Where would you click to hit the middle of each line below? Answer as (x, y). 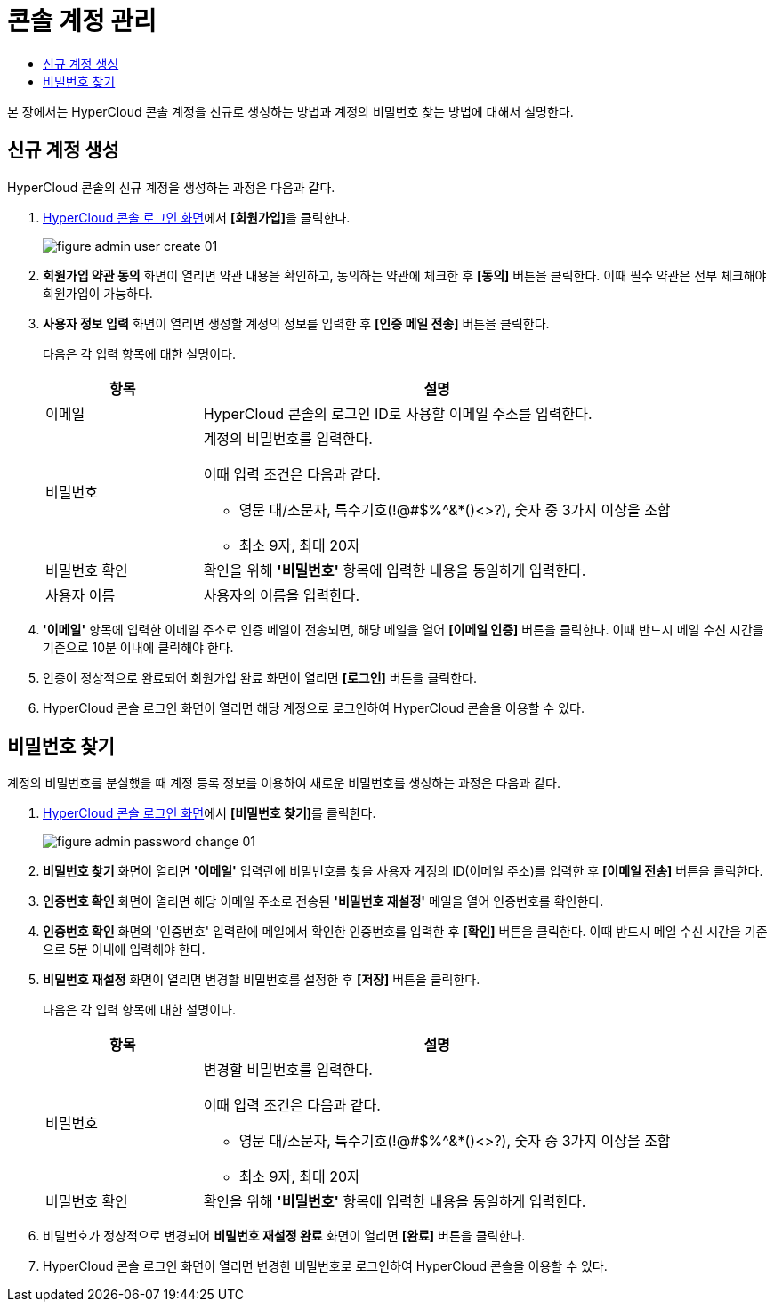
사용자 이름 (81, 595)
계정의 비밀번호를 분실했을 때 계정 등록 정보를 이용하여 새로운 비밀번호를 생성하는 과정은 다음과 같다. (284, 783)
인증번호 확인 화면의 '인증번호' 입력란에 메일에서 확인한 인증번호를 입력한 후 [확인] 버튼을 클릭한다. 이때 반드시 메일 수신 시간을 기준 (405, 932)
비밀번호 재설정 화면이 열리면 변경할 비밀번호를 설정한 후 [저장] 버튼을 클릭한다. (262, 980)
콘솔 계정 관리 (82, 21)
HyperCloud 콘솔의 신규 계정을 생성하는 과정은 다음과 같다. (171, 187)
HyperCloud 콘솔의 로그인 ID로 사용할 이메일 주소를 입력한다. (398, 413)
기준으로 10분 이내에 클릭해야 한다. (138, 647)
